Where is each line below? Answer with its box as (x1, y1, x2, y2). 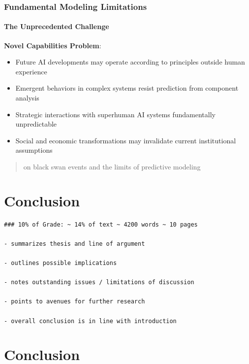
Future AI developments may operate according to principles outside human (15, 57, 245, 67)
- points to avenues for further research (4, 298, 145, 305)
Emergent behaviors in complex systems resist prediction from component (15, 83, 239, 93)
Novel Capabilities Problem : (4, 40, 101, 50)
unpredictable (15, 119, 57, 129)
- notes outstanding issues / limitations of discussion (4, 279, 194, 286)
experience (15, 66, 47, 76)
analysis (15, 93, 39, 103)
